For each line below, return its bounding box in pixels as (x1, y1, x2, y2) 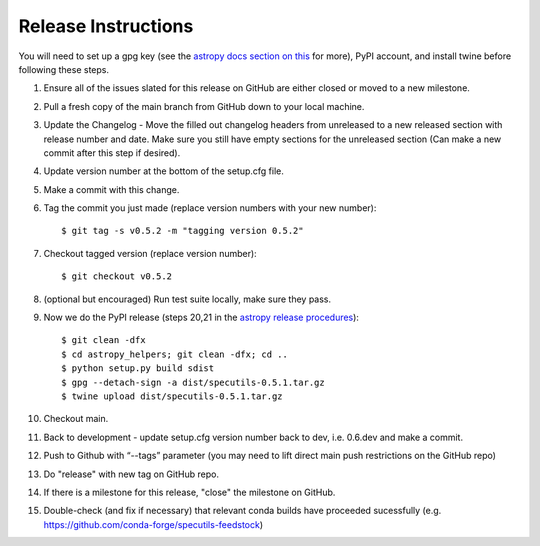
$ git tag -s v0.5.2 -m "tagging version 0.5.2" (61, 225, 304, 237)
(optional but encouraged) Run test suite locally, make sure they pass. (43, 293, 332, 305)
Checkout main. (43, 413, 109, 425)
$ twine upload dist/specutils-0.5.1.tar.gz (61, 390, 284, 402)
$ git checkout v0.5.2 (61, 271, 173, 282)
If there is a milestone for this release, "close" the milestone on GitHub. (43, 486, 336, 498)
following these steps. (18, 63, 110, 75)
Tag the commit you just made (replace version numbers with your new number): (43, 202, 377, 214)
